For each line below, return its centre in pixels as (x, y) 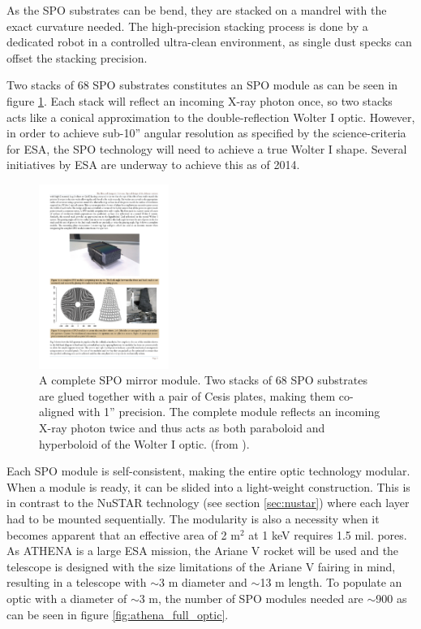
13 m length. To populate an (331, 582)
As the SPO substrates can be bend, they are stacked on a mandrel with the (197, 10)
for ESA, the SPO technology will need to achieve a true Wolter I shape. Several (207, 148)
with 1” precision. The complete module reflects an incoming (229, 412)
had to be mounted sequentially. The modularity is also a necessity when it (193, 519)
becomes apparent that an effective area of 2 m (123, 534)
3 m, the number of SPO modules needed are (251, 599)
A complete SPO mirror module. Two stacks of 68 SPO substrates (203, 380)
